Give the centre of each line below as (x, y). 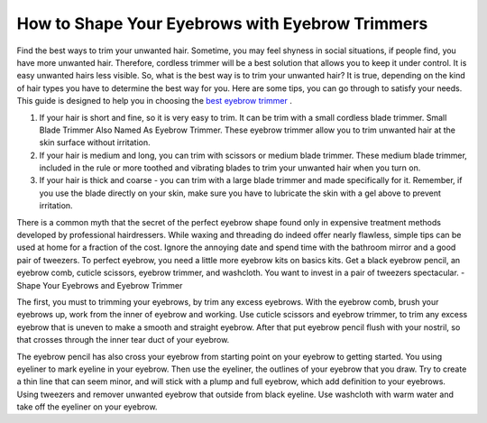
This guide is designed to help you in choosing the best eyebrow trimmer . (155, 101)
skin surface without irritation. (95, 143)
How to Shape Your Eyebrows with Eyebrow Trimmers (222, 23)
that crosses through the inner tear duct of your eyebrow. (123, 340)
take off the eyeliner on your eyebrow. (87, 407)
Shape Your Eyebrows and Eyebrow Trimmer (100, 285)
